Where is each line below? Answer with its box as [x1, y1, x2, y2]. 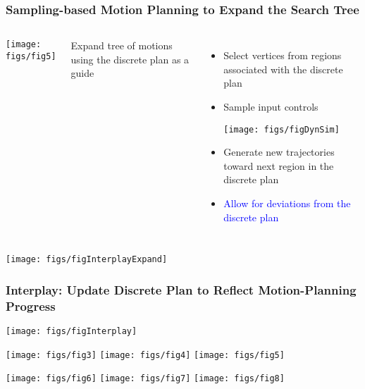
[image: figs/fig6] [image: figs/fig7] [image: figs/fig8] [6, 373, 285, 384]
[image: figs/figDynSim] [223, 124, 340, 135]
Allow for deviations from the [223, 196, 351, 211]
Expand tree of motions [70, 38, 173, 53]
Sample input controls [223, 99, 318, 113]
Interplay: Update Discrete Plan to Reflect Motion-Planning [6, 280, 357, 298]
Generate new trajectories [223, 144, 335, 159]
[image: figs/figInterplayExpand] [6, 254, 168, 265]
